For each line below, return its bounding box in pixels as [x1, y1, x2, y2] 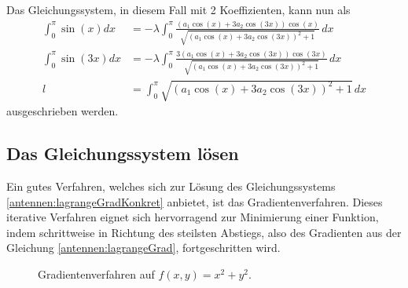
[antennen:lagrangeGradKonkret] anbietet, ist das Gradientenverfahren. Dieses [6, 193, 383, 210]
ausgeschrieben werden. [6, 103, 119, 119]
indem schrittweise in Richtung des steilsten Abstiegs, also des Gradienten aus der [6, 224, 402, 240]
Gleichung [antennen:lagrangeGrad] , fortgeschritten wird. [6, 239, 281, 256]
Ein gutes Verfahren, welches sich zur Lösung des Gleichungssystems [6, 178, 336, 195]
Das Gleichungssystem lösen [6, 141, 239, 166]
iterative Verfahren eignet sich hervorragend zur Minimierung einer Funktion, [6, 209, 379, 225]
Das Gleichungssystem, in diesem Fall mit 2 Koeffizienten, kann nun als [6, 2, 351, 17]
